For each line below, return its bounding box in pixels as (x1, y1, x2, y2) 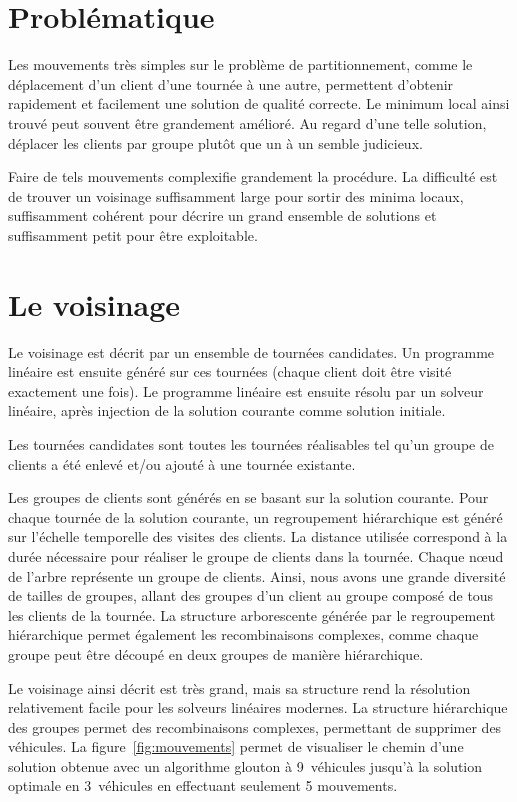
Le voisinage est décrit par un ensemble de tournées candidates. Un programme (8, 341, 495, 362)
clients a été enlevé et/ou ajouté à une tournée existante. (8, 453, 356, 474)
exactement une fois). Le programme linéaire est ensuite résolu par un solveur (8, 380, 484, 401)
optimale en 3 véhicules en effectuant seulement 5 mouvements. (8, 775, 398, 796)
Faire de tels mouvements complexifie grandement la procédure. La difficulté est (8, 166, 498, 187)
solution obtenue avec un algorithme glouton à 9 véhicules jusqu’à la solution (8, 755, 483, 776)
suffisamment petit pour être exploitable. (8, 224, 258, 245)
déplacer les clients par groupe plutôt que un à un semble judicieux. (8, 132, 423, 153)
